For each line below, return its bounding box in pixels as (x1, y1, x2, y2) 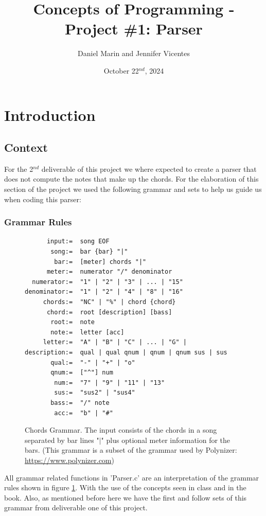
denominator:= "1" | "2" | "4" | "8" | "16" (25, 288, 183, 296)
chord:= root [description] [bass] (46, 308, 172, 316)
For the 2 (4, 163, 33, 174)
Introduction (4, 104, 96, 125)
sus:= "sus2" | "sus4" (54, 389, 135, 397)
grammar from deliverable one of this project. (4, 502, 148, 513)
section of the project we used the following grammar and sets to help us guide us (4, 184, 262, 194)
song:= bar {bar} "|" (50, 248, 128, 256)
